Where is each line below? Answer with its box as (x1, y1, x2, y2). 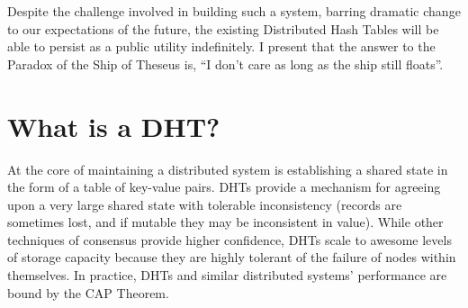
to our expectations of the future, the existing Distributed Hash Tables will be (7, 19, 439, 38)
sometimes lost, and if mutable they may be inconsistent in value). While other (7, 213, 444, 231)
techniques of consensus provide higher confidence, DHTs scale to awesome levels (7, 230, 452, 249)
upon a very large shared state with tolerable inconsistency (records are (7, 195, 402, 213)
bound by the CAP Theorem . (7, 283, 169, 302)
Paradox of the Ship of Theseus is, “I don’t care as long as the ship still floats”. (7, 54, 444, 73)
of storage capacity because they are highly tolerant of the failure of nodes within (7, 248, 456, 267)
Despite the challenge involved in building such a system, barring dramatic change (7, 2, 461, 20)
